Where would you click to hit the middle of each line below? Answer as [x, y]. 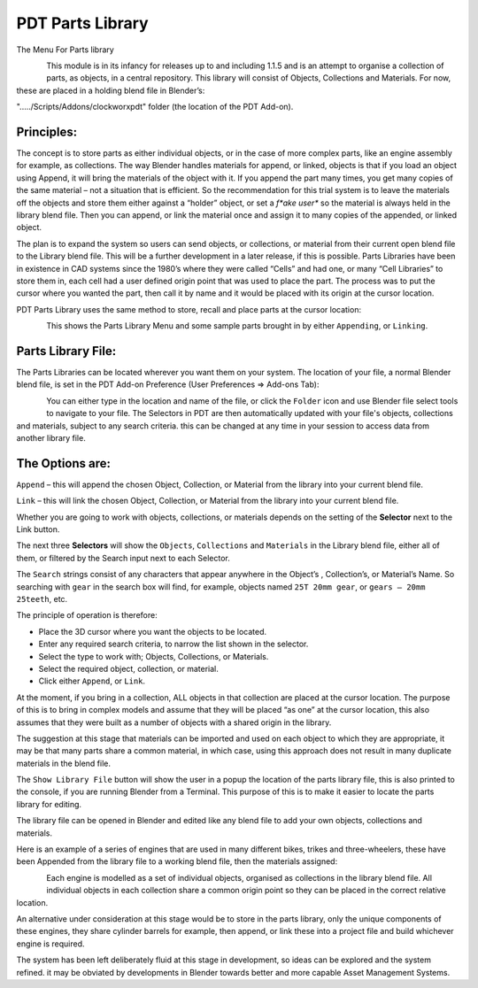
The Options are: [63, 463]
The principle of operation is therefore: [87, 615]
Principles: [47, 131]
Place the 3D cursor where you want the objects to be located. [153, 631]
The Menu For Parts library [65, 50]
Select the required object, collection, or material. [128, 668]
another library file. [51, 437]
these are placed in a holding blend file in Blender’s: [111, 90]
